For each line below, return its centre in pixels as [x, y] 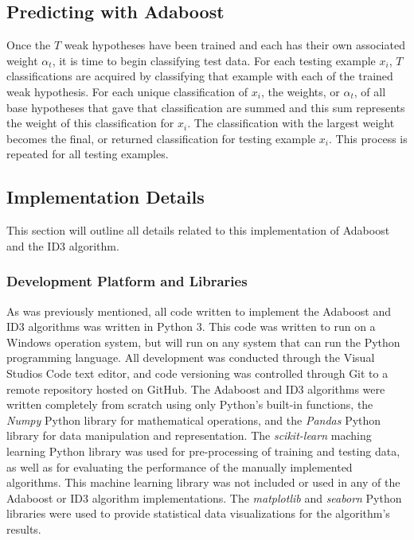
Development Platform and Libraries [127, 281]
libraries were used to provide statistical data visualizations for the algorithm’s [198, 513]
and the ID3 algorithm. [63, 245]
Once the [29, 45]
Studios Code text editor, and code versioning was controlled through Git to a [197, 373]
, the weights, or [300, 91]
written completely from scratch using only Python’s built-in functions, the [190, 404]
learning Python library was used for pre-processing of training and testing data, [203, 451]
